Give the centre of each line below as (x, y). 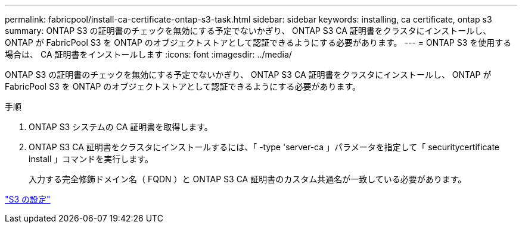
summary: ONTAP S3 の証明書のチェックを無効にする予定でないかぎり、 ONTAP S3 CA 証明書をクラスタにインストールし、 (248, 31)
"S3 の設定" (28, 199)
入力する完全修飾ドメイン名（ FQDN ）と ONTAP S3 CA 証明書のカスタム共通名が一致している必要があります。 (248, 179)
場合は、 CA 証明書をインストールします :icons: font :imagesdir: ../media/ (148, 54)
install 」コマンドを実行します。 (91, 159)
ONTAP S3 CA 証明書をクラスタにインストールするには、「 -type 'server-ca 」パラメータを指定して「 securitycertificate (264, 147)
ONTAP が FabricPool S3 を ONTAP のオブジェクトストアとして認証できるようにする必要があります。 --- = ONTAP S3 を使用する (258, 42)
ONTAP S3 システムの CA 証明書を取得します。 (121, 127)
